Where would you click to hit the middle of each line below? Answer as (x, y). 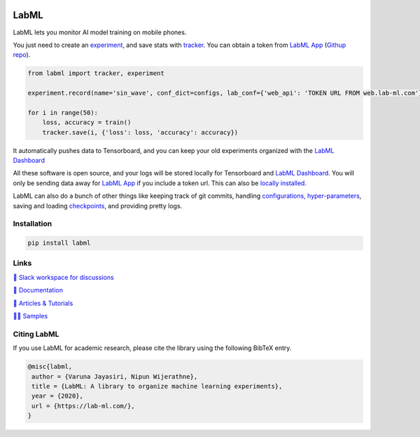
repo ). (22, 55)
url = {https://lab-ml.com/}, (84, 406)
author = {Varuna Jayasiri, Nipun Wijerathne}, (115, 376)
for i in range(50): (63, 113)
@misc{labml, (50, 367)
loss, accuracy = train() (87, 122)
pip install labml (59, 243)
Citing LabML (36, 334)
